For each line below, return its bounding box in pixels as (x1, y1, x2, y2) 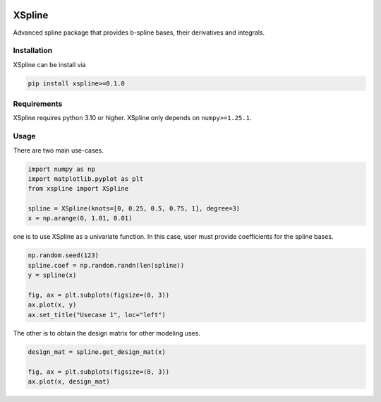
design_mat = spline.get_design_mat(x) (28, 348, 166, 356)
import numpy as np (28, 165, 95, 173)
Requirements (13, 99, 63, 109)
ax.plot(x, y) (28, 301, 77, 309)
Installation (13, 46, 53, 56)
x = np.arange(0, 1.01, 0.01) (28, 214, 133, 223)
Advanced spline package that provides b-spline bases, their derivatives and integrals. (13, 28, 265, 37)
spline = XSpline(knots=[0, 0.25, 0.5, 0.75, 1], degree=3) (28, 205, 241, 213)
